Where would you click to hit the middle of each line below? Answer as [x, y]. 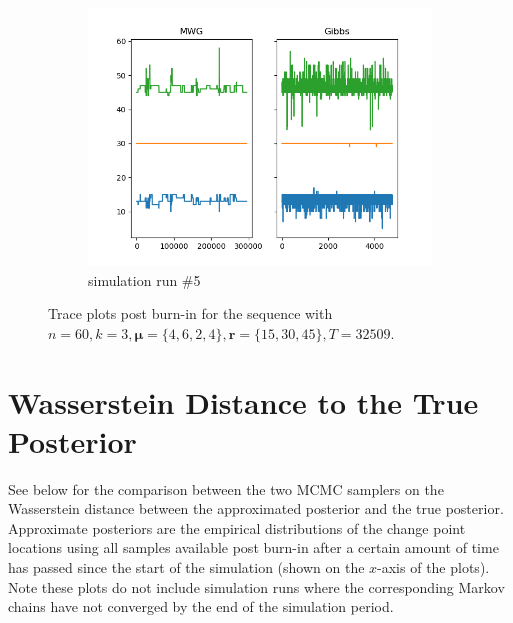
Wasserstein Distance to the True [243, 401]
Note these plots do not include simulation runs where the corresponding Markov [256, 586]
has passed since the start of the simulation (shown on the [186, 567]
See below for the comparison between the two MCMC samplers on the [226, 488]
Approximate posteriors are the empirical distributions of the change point [237, 527]
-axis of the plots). [433, 567]
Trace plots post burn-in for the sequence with [190, 313]
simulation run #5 [144, 279]
